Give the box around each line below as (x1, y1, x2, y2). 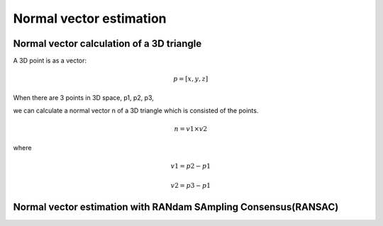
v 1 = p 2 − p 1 (170, 162, 211, 170)
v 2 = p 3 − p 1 (170, 181, 211, 190)
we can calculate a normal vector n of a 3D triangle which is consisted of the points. (13, 106, 259, 115)
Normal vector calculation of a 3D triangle (13, 38, 202, 50)
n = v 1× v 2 (174, 125, 208, 133)
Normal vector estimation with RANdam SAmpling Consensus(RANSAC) (13, 201, 339, 213)
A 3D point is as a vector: (13, 57, 87, 65)
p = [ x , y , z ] (172, 75, 209, 83)
